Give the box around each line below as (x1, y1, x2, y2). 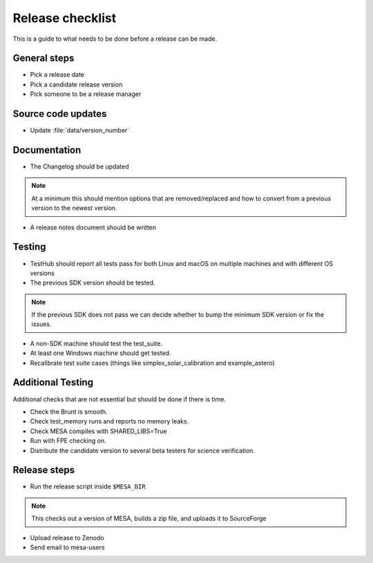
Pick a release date (30, 70, 85, 79)
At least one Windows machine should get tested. (30, 349, 171, 357)
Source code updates (12, 108, 107, 120)
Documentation (12, 144, 82, 155)
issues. (31, 320, 52, 328)
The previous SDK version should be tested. (30, 278, 155, 287)
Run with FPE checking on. (30, 437, 106, 445)
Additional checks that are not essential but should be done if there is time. (12, 394, 226, 403)
